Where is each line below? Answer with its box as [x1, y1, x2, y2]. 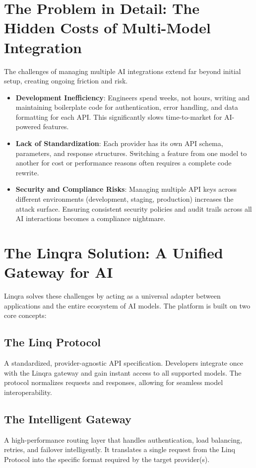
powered [15, 121, 41, 132]
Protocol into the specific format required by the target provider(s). [4, 454, 210, 464]
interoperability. [4, 387, 52, 397]
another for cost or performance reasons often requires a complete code [15, 157, 232, 168]
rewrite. [15, 167, 39, 177]
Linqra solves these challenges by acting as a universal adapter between [4, 291, 221, 301]
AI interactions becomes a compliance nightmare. [15, 213, 166, 224]
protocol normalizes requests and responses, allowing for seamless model [4, 377, 223, 388]
